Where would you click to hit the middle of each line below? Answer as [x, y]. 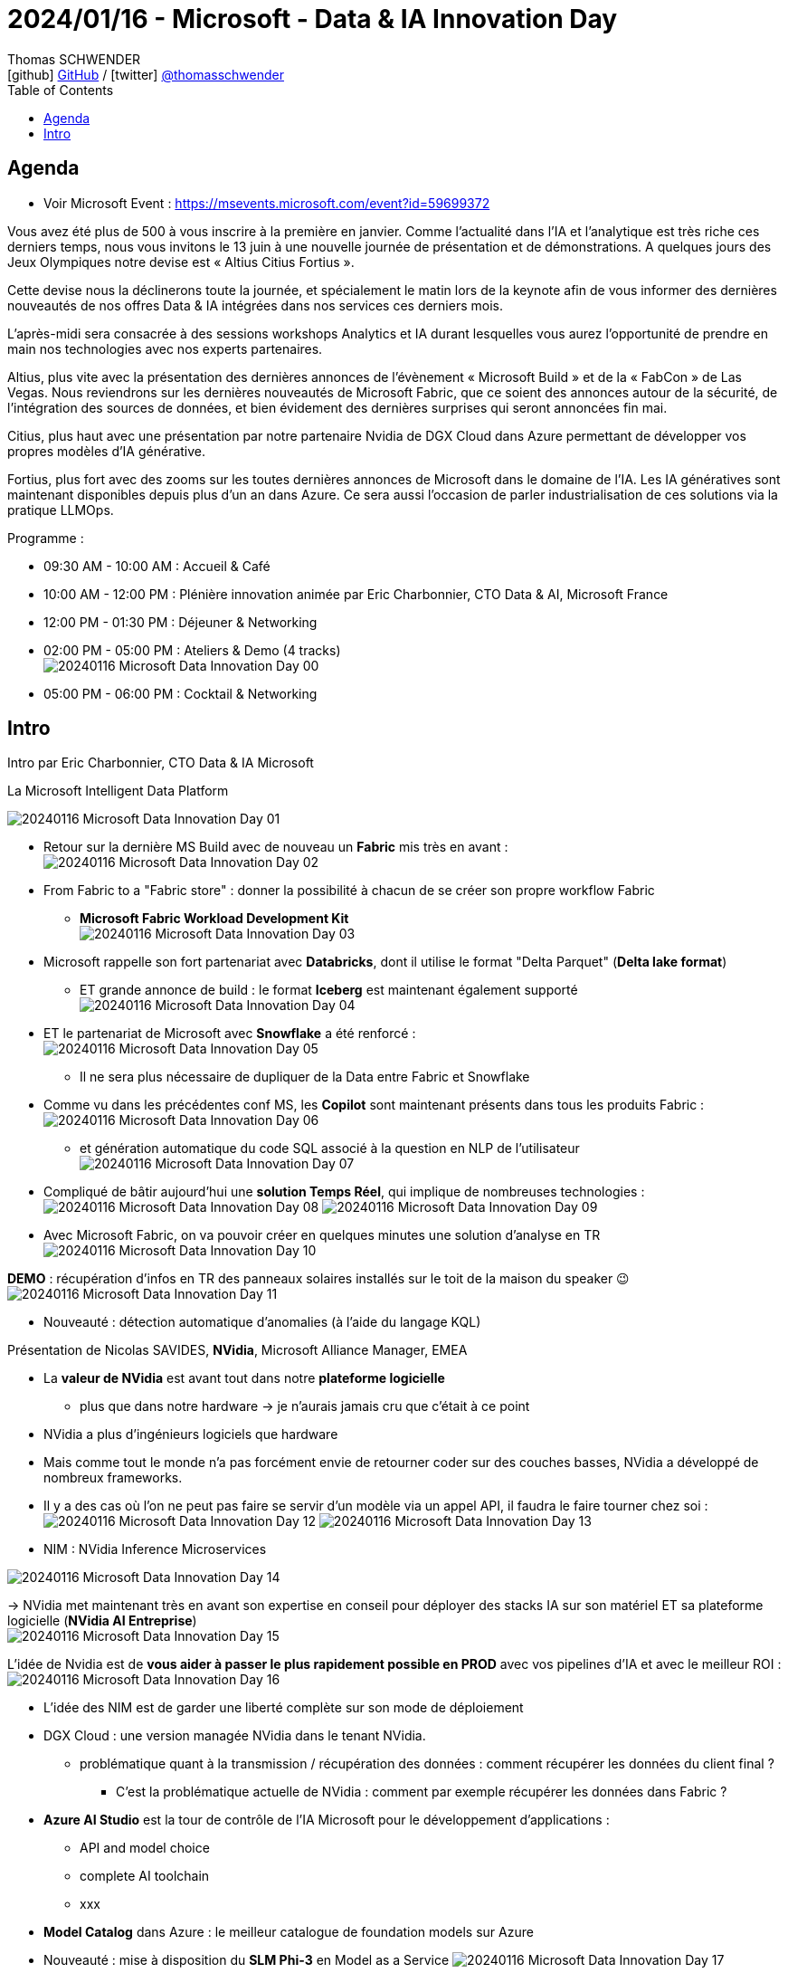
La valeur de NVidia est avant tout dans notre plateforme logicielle [244, 1378]
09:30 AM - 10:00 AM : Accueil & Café [157, 566]
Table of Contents [61, 90]
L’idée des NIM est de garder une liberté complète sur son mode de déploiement [284, 1708]
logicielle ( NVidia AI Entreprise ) [102, 1621]
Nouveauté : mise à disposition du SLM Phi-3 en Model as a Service [247, 1960]
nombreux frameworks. [113, 1478]
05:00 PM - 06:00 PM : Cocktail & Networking [180, 693]
